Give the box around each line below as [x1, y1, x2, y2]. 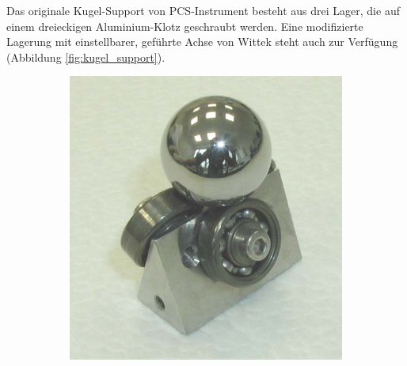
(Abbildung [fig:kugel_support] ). [6, 48, 165, 65]
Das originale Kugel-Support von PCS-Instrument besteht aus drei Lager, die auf [6, 2, 400, 18]
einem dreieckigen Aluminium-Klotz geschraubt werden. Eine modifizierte [6, 17, 363, 34]
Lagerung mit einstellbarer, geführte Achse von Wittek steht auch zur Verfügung [6, 33, 398, 50]
